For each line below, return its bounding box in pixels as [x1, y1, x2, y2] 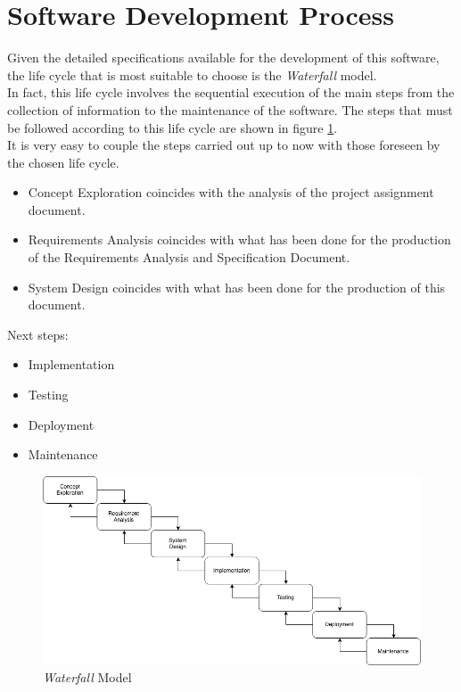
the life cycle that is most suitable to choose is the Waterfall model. [7, 65, 377, 84]
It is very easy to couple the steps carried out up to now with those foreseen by [7, 136, 440, 154]
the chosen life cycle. [7, 152, 119, 171]
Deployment [28, 415, 95, 433]
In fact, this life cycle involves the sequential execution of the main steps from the [7, 83, 455, 102]
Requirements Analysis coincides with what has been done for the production [28, 230, 451, 249]
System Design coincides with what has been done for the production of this [28, 277, 446, 296]
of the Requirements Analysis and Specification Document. [28, 248, 350, 267]
